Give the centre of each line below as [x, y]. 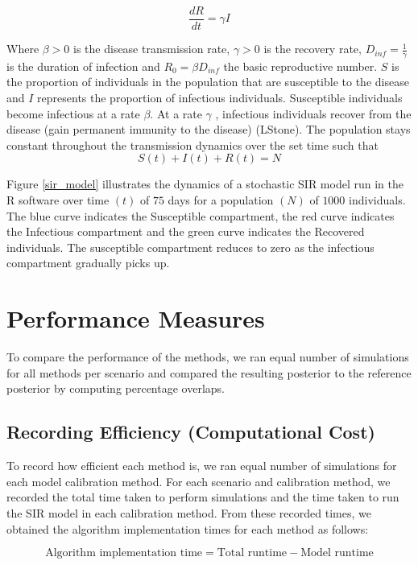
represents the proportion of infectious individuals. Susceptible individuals [220, 98]
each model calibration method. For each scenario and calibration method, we [199, 481]
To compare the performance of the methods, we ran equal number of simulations [208, 357]
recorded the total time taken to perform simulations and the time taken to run [203, 497]
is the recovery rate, [312, 49]
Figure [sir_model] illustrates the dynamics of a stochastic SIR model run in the [205, 184]
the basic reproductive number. [300, 66]
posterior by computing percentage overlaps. [116, 388]
